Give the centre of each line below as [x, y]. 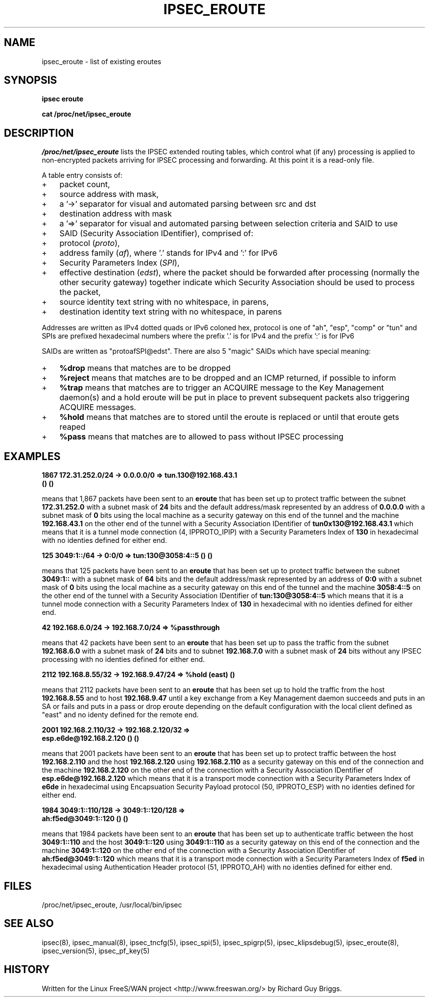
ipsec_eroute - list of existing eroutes [102, 61]
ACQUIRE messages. [98, 407]
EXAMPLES [32, 456]
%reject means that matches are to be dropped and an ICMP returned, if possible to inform [228, 378]
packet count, [85, 184]
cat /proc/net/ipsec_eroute [86, 114]
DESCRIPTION [39, 133]
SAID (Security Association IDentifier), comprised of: [156, 233]
